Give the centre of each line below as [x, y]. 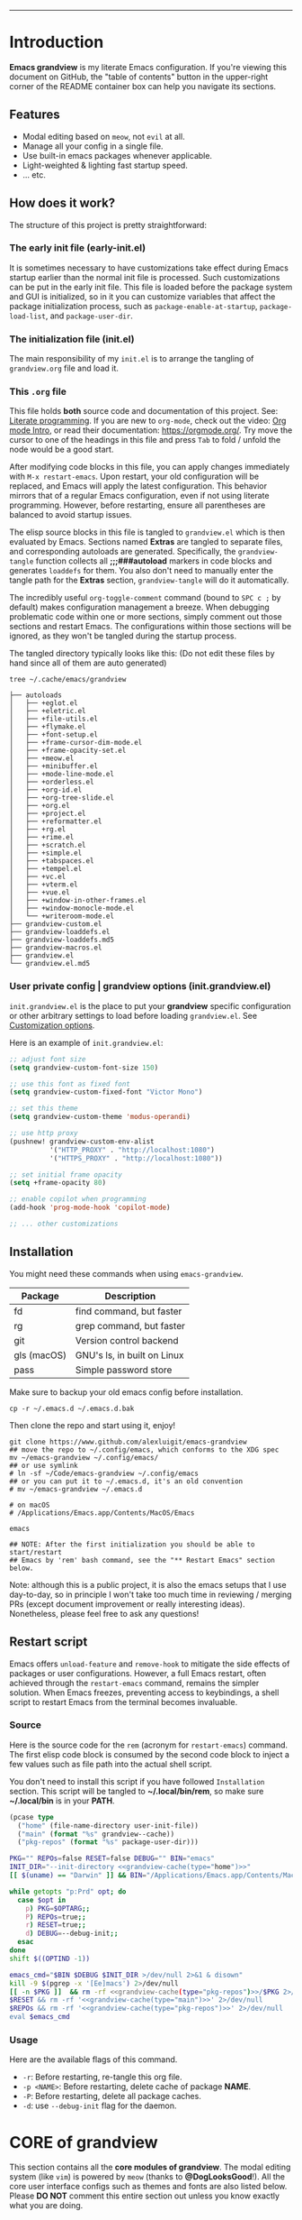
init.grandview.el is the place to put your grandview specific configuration [151, 1005]
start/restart [36, 1552]
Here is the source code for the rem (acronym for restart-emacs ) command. [149, 1745]
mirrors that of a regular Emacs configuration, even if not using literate [139, 496]
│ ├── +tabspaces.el [52, 861]
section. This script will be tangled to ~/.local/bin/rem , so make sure [137, 1791]
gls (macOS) [40, 1355]
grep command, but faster [130, 1326]
